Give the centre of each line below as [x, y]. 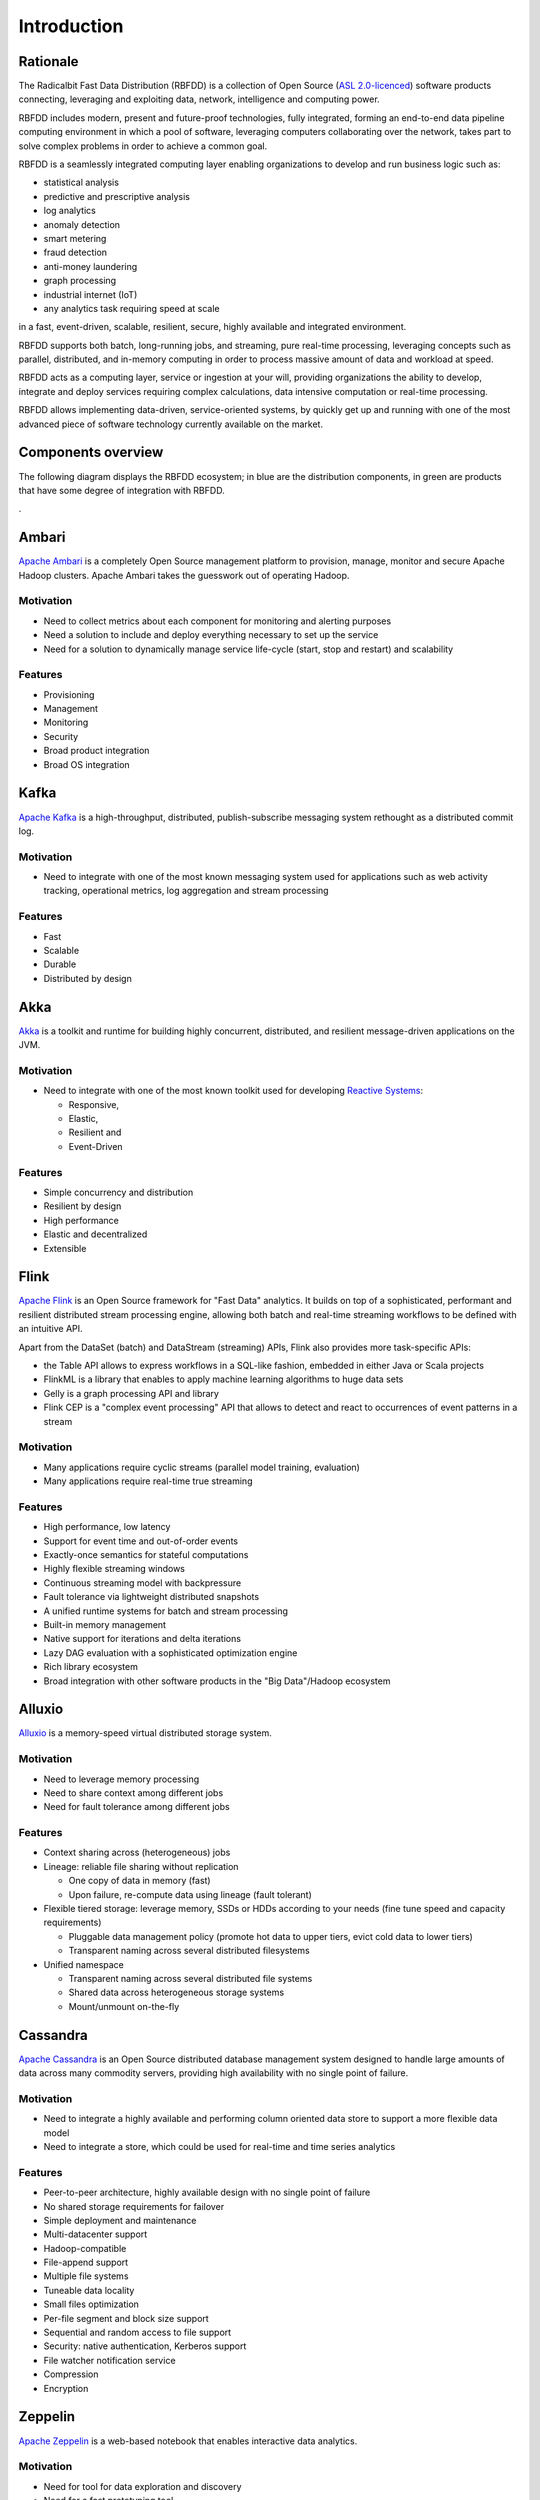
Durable [60, 964]
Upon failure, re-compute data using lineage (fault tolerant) [190, 1894]
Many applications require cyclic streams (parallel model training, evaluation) [201, 1467]
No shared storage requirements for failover [134, 2206]
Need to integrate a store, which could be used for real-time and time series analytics [219, 2146]
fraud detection [75, 252]
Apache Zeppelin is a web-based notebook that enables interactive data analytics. [188, 2441]
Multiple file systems [86, 2276]
